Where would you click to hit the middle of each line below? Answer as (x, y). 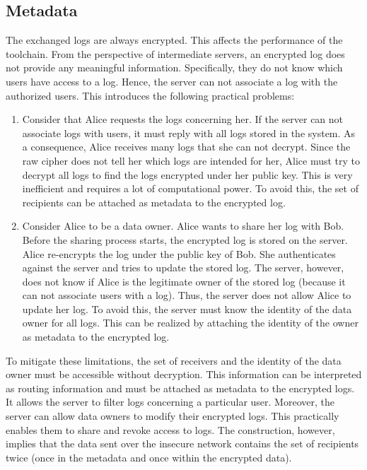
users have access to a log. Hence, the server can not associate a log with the (172, 81)
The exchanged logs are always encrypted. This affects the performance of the (174, 40)
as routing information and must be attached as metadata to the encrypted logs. (180, 388)
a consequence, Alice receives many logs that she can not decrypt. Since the (186, 147)
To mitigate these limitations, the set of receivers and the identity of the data (174, 360)
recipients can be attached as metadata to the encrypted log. (154, 202)
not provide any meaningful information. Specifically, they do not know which (174, 67)
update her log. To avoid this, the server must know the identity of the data (187, 309)
